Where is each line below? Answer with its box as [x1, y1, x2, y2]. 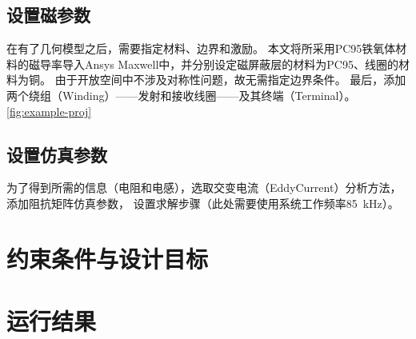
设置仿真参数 [6, 142, 107, 166]
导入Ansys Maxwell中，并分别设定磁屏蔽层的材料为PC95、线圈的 [62, 55, 398, 72]
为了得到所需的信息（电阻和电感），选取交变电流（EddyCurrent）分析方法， [6, 179, 402, 196]
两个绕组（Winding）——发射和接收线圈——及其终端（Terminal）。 [6, 86, 356, 103]
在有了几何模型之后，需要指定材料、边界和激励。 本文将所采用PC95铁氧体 [6, 40, 396, 57]
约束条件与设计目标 [6, 241, 209, 274]
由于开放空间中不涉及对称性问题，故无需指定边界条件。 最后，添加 [54, 71, 406, 88]
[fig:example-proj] [6, 102, 92, 119]
